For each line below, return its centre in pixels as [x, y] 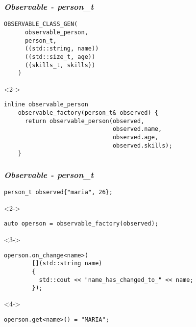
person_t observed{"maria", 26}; [58, 192]
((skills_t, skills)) [60, 65]
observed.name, [137, 129]
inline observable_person [46, 105]
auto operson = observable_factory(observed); [81, 224]
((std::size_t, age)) [60, 57]
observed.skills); [142, 145]
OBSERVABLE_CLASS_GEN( [41, 24]
